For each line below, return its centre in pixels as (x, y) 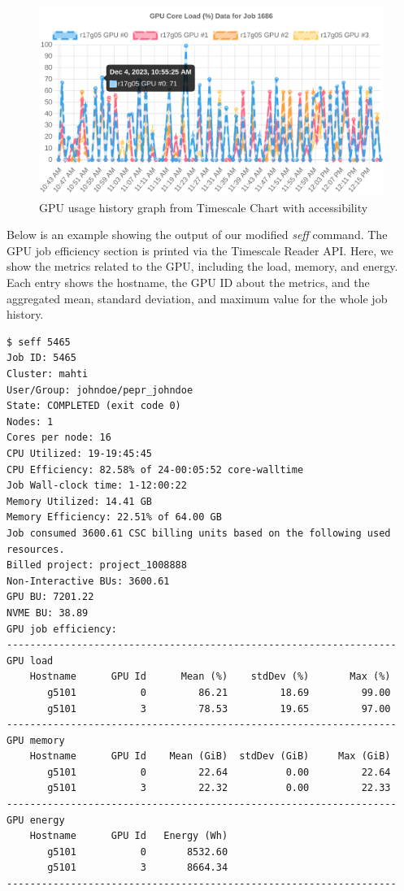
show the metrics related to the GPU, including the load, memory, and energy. (202, 266)
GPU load (30, 661)
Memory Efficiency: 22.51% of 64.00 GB (114, 517)
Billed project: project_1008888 (97, 565)
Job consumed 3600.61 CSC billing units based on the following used (199, 533)
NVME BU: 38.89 (48, 613)
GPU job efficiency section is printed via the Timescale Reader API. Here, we (200, 250)
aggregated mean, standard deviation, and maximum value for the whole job (197, 298)
